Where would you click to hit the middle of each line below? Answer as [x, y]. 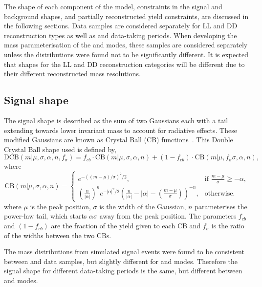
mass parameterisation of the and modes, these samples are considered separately [126, 45]
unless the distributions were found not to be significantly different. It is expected [126, 54]
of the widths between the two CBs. [58, 235]
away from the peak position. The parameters [168, 216]
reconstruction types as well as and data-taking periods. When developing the [120, 35]
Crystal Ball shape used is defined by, [60, 149]
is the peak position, [60, 206]
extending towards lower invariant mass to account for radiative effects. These [120, 130]
